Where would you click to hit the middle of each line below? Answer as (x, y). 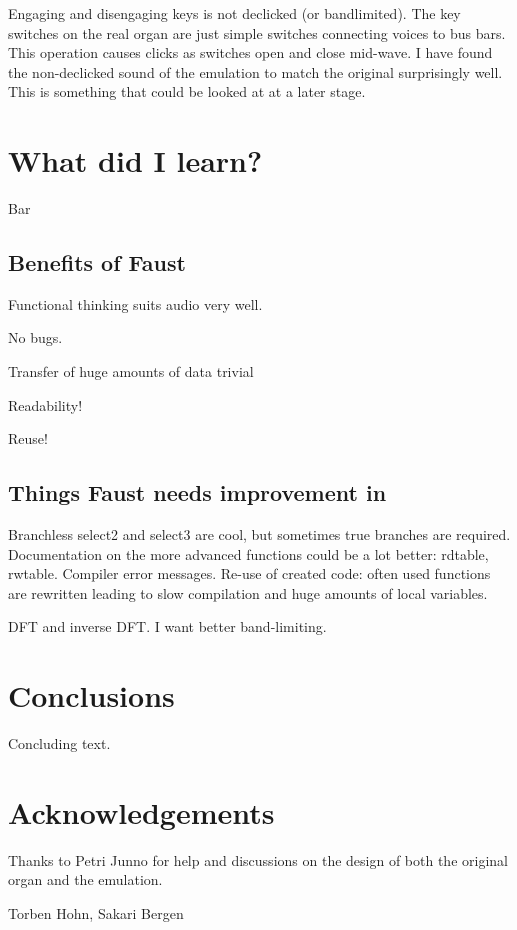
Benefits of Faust (97, 262)
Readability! (45, 404)
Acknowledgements (141, 811)
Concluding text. (59, 743)
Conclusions (91, 695)
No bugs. (35, 337)
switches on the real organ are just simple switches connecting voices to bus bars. (257, 32)
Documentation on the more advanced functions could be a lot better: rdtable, (248, 553)
